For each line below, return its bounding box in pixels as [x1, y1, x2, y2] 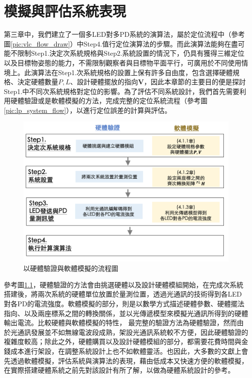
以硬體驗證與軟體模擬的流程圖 [23, 263, 118, 273]
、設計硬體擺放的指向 [70, 77, 138, 87]
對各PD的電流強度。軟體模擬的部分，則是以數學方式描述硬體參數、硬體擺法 [4, 299, 245, 309]
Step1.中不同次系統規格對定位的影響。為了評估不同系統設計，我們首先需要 [4, 86, 240, 96]
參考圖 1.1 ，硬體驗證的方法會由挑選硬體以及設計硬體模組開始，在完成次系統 [4, 279, 243, 289]
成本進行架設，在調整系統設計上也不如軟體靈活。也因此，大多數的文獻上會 [10, 346, 248, 356]
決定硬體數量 [17, 77, 58, 87]
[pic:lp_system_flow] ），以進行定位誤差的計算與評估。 [4, 105, 172, 115]
